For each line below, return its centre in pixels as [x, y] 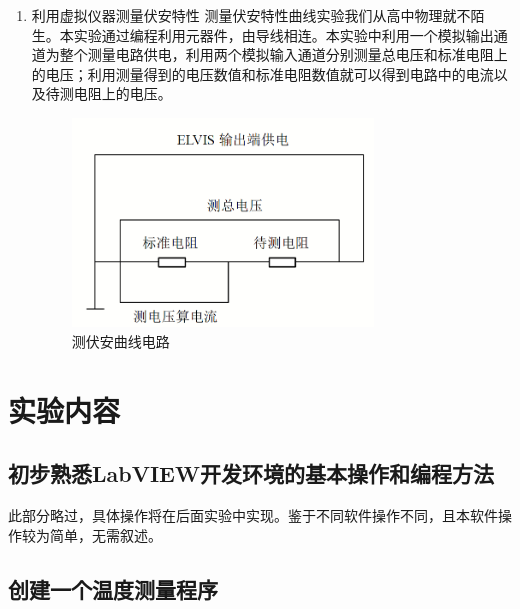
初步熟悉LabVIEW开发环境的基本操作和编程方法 [251, 473]
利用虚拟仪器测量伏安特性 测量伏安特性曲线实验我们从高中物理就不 [251, 15]
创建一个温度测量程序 [113, 588]
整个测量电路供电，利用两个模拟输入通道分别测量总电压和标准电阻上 [283, 54]
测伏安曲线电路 [120, 340]
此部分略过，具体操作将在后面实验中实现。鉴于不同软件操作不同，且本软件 [253, 515]
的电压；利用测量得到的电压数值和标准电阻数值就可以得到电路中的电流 [262, 73]
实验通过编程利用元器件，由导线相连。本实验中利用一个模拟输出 [283, 34]
